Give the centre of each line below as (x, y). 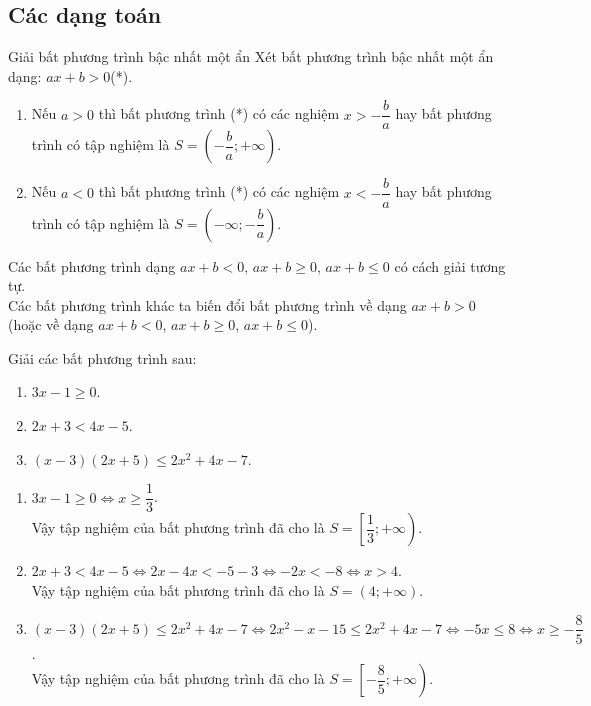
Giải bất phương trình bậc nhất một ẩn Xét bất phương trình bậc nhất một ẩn (251, 56)
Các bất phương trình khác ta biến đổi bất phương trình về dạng (207, 304)
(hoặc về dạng (51, 324)
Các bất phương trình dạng (92, 265)
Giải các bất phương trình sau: (102, 357)
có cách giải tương (450, 265)
